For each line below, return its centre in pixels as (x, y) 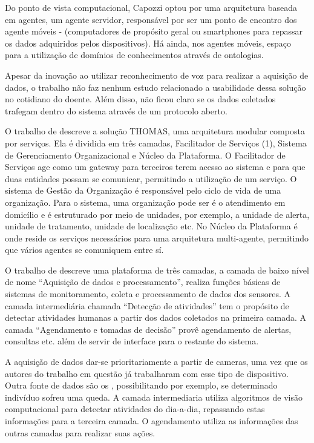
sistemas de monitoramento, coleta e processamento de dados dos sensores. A (148, 294)
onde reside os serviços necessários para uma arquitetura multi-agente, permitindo (157, 238)
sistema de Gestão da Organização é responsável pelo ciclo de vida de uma (143, 190)
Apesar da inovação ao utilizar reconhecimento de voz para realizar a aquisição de (157, 75)
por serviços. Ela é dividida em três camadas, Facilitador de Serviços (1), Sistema (156, 143)
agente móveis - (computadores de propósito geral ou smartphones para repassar (154, 31)
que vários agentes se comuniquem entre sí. (84, 250)
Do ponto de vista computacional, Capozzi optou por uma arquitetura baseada (151, 7)
